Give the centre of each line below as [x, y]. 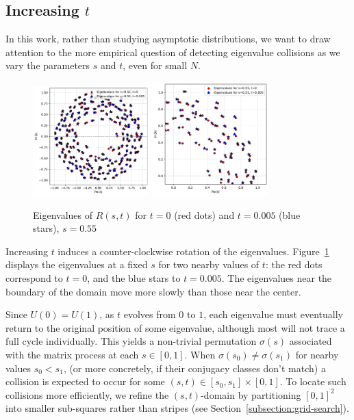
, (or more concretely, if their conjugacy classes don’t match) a [194, 368]
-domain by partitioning [251, 394]
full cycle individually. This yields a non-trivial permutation [131, 341]
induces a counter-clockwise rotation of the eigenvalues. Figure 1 [193, 251]
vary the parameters [48, 65]
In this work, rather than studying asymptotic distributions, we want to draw [168, 39]
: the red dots [294, 264]
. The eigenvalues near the [277, 277]
